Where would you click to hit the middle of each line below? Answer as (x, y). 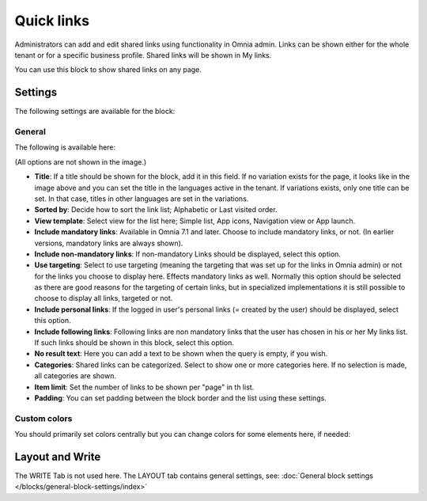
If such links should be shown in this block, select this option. (134, 343)
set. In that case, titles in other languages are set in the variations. (142, 199)
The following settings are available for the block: (95, 112)
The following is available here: (65, 147)
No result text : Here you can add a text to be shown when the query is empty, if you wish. (181, 354)
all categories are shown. (76, 376)
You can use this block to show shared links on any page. (108, 70)
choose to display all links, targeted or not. (104, 298)
